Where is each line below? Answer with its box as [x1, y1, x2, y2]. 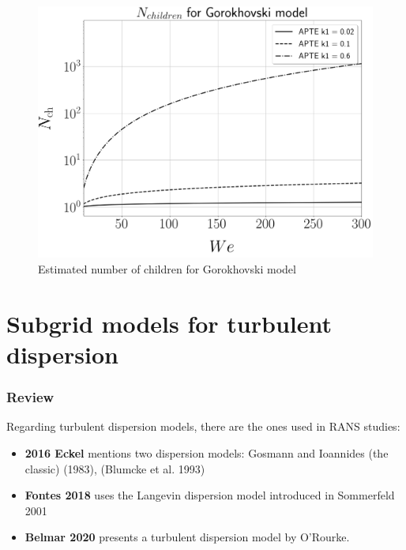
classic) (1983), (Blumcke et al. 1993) [24, 460, 205, 477]
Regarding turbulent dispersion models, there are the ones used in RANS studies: [6, 418, 400, 435]
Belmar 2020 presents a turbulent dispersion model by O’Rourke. [24, 529, 350, 545]
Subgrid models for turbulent [6, 307, 333, 339]
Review [6, 387, 55, 407]
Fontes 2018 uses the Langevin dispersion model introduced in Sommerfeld [24, 487, 395, 503]
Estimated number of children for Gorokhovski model [38, 261, 296, 277]
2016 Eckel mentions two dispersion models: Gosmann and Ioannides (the [24, 444, 389, 461]
